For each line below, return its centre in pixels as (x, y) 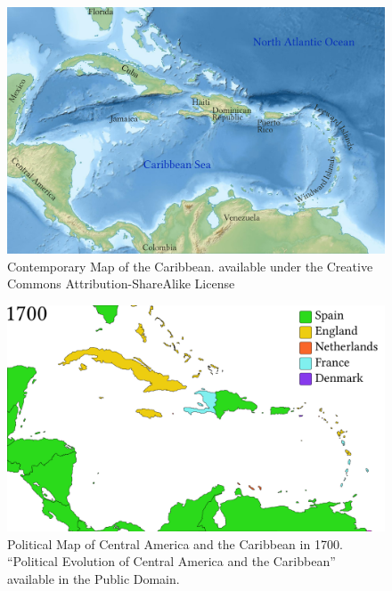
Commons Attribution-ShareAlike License (121, 283)
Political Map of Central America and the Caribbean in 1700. (175, 543)
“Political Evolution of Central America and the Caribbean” (171, 561)
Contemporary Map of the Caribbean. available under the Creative (190, 266)
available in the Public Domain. (94, 578)
